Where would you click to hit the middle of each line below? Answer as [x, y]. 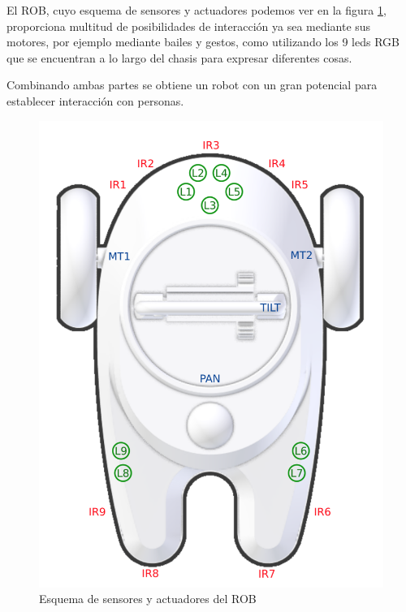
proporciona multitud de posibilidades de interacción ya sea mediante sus [189, 26]
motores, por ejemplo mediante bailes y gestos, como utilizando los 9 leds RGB [203, 42]
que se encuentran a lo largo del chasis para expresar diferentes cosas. [179, 57]
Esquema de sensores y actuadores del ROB [148, 599]
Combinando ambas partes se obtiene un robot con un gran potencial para [192, 85]
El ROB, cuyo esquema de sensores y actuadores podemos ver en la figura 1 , [197, 10]
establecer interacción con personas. [95, 100]
